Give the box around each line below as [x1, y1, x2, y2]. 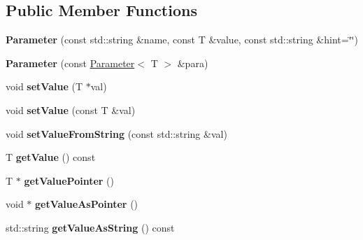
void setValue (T [6, 79, 83, 94]
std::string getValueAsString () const [6, 220, 175, 234]
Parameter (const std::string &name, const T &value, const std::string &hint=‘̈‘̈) [6, 32, 358, 47]
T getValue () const [6, 150, 96, 164]
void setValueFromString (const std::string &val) [6, 126, 227, 141]
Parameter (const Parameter [6, 55, 135, 70]
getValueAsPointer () [35, 197, 138, 211]
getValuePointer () [24, 173, 114, 188]
